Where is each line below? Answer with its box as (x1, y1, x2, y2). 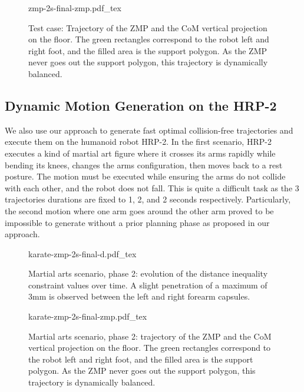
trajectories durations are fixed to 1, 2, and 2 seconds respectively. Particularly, (5, 193, 291, 205)
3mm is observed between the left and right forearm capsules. (28, 290, 250, 303)
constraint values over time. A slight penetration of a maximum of (28, 278, 267, 291)
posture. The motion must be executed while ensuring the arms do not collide (5, 170, 286, 182)
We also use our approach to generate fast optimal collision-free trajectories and (5, 124, 293, 136)
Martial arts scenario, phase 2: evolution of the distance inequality (28, 267, 268, 280)
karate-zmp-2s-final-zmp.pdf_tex (28, 310, 147, 323)
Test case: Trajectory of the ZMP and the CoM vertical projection (28, 21, 267, 34)
